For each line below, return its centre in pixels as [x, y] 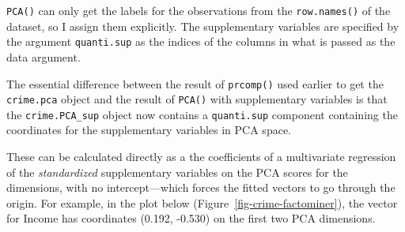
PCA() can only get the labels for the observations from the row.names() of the [199, 10]
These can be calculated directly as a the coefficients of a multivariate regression [201, 157]
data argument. [44, 56]
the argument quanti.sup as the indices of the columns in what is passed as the [201, 41]
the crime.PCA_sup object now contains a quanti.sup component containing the [202, 114]
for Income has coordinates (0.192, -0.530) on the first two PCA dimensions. [191, 218]
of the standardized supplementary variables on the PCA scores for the [177, 172]
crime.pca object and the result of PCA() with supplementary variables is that [197, 99]
